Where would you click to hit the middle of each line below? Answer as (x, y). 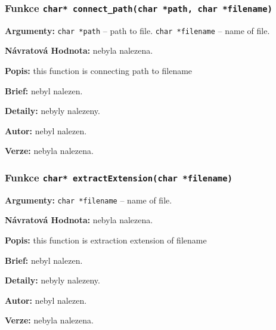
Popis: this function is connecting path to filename (99, 71)
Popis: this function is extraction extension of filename (106, 240)
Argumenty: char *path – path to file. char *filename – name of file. (137, 30)
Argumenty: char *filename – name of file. (89, 200)
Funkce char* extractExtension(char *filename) (119, 177)
